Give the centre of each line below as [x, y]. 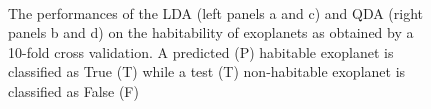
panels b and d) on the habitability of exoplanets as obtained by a [211, 32]
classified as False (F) [73, 90]
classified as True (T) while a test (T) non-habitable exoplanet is [207, 71]
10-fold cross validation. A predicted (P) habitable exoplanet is [201, 51]
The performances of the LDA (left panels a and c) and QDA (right [216, 12]
